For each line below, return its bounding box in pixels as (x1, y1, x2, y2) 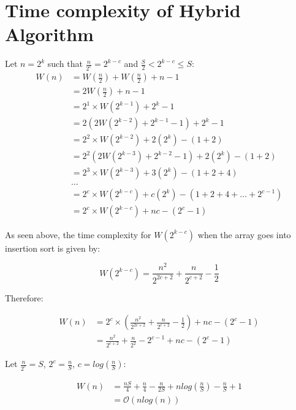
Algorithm (5, 21, 94, 47)
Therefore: (5, 291, 44, 304)
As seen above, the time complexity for (5, 228, 151, 241)
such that (47, 57, 83, 70)
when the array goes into (197, 228, 291, 241)
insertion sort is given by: (5, 241, 101, 254)
